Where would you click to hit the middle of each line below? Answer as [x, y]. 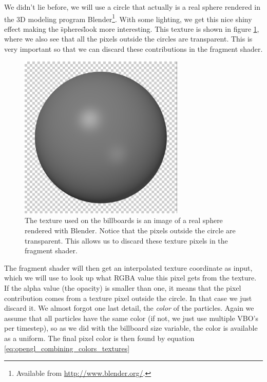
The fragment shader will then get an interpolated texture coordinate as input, [128, 267]
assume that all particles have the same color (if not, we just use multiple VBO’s [131, 318]
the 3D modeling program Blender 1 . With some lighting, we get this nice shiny [128, 18]
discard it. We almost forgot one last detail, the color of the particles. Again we [129, 308]
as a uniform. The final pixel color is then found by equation [99, 338]
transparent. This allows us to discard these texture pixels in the [126, 240]
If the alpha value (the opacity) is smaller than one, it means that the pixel [123, 287]
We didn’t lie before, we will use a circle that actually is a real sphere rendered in [132, 7]
